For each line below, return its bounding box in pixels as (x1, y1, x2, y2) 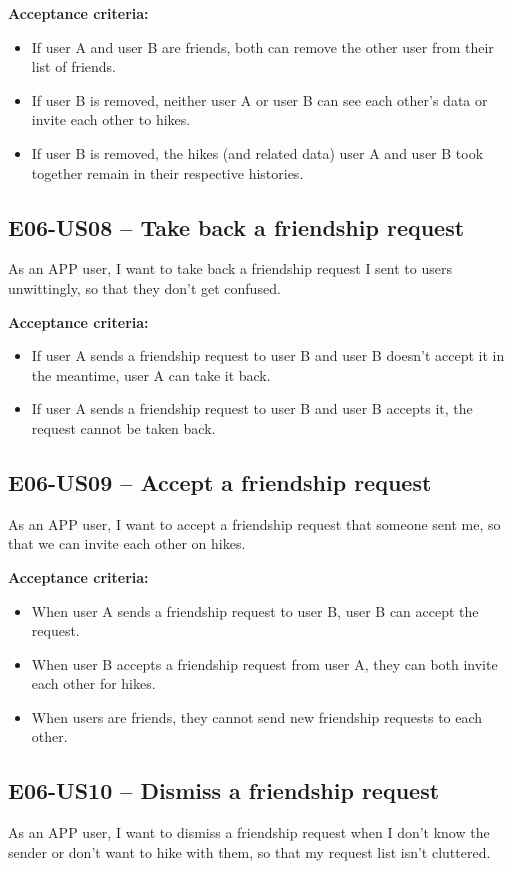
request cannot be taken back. (31, 417, 216, 438)
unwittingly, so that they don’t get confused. (8, 277, 281, 298)
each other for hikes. (31, 673, 156, 694)
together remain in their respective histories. (31, 162, 304, 183)
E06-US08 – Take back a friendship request (8, 211, 465, 242)
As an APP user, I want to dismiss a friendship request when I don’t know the (8, 822, 490, 843)
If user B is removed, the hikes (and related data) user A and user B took (31, 142, 484, 163)
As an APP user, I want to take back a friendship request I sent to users (8, 258, 452, 279)
